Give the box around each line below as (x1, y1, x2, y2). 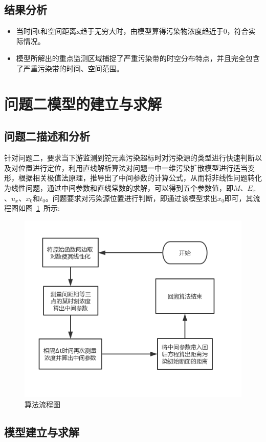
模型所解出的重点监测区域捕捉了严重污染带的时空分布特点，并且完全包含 (16, 53, 260, 64)
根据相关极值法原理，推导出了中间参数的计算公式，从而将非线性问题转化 (18, 172, 262, 183)
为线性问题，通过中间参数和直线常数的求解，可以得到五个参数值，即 (4, 182, 233, 193)
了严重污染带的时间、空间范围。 (16, 63, 124, 73)
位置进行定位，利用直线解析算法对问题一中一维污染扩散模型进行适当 (18, 162, 248, 173)
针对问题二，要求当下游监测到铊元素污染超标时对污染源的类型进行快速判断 (4, 152, 255, 163)
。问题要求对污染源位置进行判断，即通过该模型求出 (45, 192, 217, 203)
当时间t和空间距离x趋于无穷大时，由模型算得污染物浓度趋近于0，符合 (16, 26, 249, 36)
